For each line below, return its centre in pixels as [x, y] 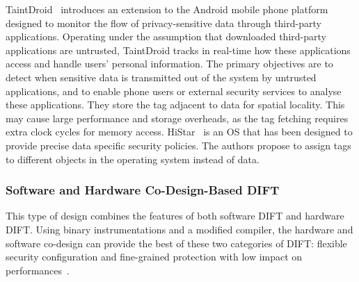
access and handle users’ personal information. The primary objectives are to [169, 64]
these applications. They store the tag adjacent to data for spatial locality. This [175, 105]
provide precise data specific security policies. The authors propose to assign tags [178, 145]
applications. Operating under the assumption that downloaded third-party [166, 36]
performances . [38, 270]
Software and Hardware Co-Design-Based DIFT [143, 190]
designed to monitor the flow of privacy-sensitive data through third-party [163, 23]
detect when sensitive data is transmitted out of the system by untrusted [161, 77]
